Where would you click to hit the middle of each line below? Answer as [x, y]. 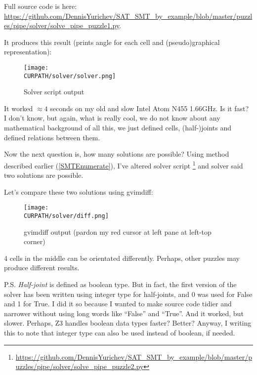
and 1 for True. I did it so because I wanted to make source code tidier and [118, 304]
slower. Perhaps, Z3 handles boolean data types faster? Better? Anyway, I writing [128, 323]
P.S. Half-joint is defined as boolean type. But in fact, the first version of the [120, 284]
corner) [35, 241]
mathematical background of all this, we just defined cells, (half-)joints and [118, 128]
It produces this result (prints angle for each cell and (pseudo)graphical [112, 42]
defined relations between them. [52, 137]
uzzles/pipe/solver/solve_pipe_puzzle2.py [80, 366]
